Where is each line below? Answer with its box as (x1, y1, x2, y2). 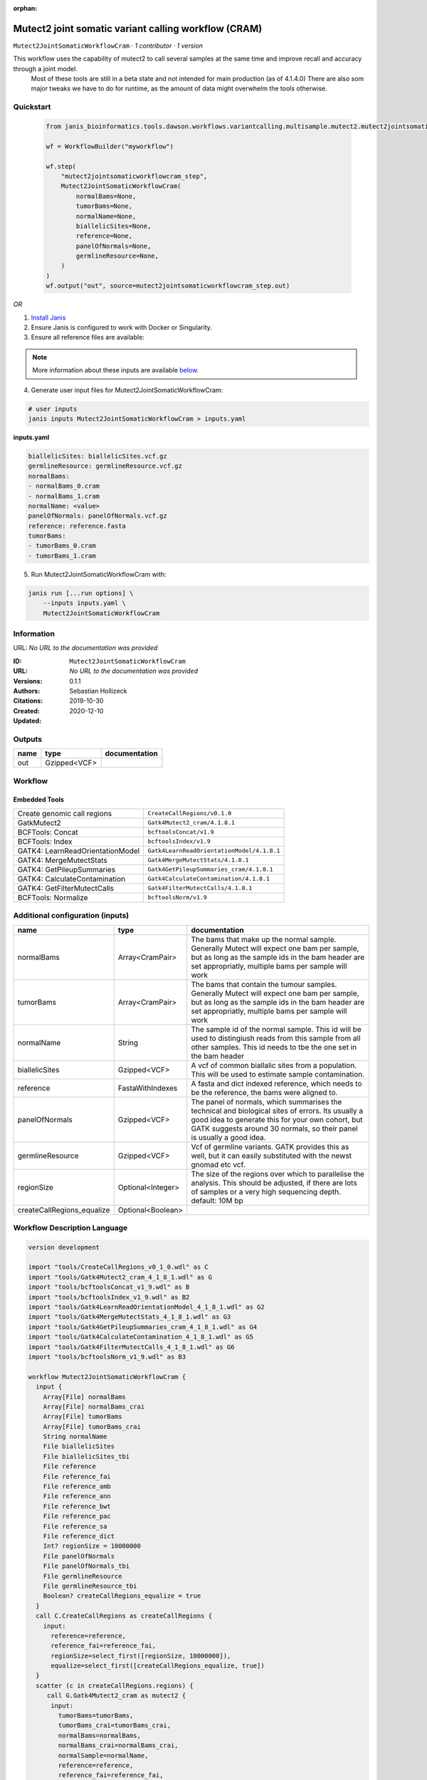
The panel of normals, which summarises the (191, 1096, 342, 1106)
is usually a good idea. (191, 1132, 266, 1142)
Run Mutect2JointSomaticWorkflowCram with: (31, 570, 167, 578)
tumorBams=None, (75, 202, 133, 210)
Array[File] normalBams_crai (43, 1403, 145, 1410)
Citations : (13, 696, 43, 705)
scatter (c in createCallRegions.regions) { (36, 1681, 194, 1690)
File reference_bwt (43, 1502, 112, 1510)
